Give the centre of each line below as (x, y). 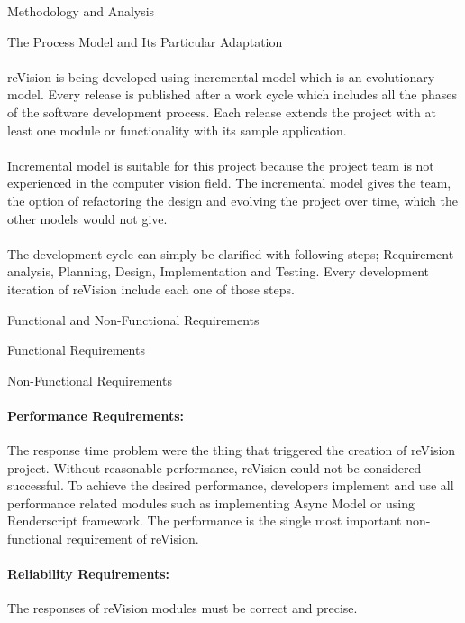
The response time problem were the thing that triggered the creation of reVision (232, 450)
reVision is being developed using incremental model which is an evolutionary (221, 76)
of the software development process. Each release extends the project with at (222, 112)
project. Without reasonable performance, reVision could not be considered (214, 467)
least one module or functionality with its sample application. (177, 130)
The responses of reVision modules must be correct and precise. (182, 608)
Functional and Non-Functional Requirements (133, 319)
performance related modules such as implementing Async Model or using (211, 502)
